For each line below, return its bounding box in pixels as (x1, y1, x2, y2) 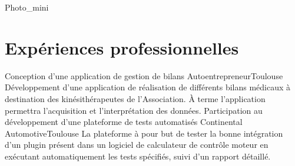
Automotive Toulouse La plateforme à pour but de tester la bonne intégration (5, 127, 283, 139)
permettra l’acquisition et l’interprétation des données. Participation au (5, 104, 263, 116)
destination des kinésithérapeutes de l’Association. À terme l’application (5, 92, 266, 104)
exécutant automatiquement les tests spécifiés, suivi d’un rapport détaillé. (5, 150, 271, 162)
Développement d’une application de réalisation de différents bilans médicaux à (5, 81, 291, 93)
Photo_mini (5, 1, 49, 13)
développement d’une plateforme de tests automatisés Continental (5, 116, 243, 128)
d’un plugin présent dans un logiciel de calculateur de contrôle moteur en (5, 138, 269, 151)
